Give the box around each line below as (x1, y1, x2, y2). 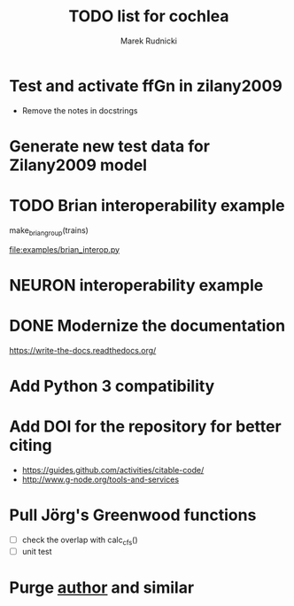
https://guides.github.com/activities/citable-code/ (21, 464, 205, 475)
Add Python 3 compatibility (9, 376, 215, 396)
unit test (21, 546, 52, 556)
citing (9, 436, 53, 455)
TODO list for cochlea (68, 6, 229, 27)
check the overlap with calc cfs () (21, 534, 139, 547)
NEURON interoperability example (9, 275, 264, 295)
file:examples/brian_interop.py (9, 244, 120, 254)
